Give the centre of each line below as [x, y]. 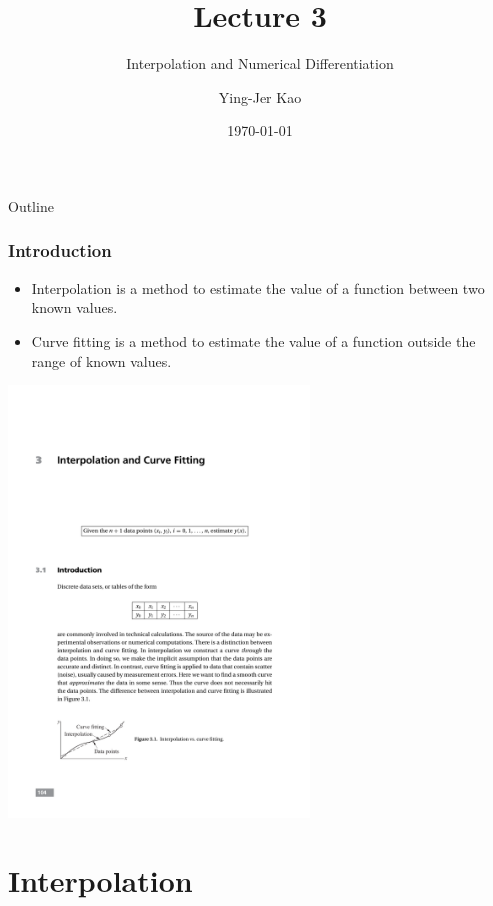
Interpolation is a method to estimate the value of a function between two [258, 287]
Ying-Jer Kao [260, 96]
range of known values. [101, 360]
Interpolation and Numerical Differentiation [260, 63]
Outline [31, 205]
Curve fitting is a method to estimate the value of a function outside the [253, 340]
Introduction [60, 250]
